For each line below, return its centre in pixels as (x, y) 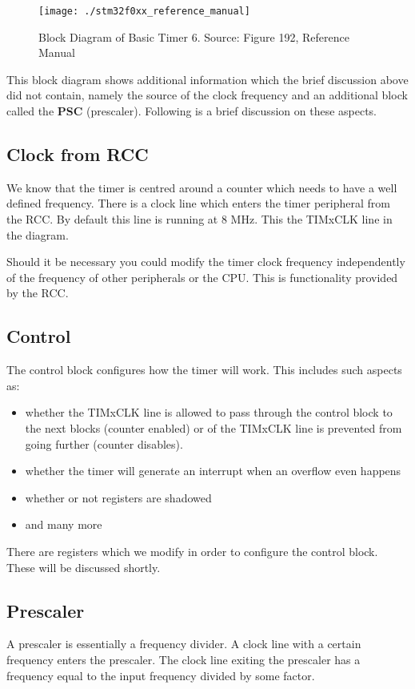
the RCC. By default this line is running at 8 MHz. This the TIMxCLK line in (200, 219)
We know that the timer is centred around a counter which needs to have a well (202, 187)
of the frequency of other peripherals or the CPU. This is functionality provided (202, 277)
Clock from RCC (78, 154)
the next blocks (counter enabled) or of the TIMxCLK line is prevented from (213, 427)
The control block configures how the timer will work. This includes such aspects (204, 370)
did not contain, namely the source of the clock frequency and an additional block (207, 95)
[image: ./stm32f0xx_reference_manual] (144, 11)
